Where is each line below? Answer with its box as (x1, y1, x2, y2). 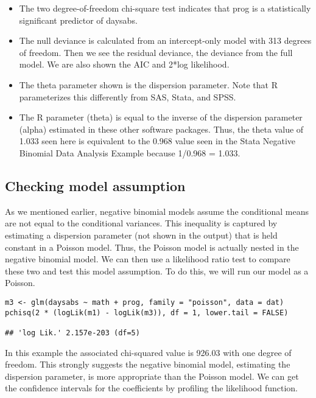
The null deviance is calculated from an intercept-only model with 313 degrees (19, 34, 312, 47)
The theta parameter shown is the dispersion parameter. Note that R (19, 78, 278, 91)
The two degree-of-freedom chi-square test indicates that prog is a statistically (19, 2, 311, 14)
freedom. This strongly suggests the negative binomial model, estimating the (5, 358, 290, 371)
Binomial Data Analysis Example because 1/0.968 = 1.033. (19, 146, 241, 159)
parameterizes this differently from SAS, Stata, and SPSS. (19, 90, 236, 103)
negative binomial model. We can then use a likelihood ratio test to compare (5, 253, 290, 265)
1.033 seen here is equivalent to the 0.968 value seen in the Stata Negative (19, 134, 296, 147)
